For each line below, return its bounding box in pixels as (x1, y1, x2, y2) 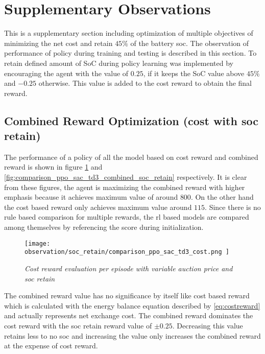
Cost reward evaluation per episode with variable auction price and (25, 263, 233, 273)
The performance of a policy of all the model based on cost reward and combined (4, 151, 258, 162)
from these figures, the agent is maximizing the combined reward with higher (4, 181, 245, 192)
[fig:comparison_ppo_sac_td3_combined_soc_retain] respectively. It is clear (4, 172, 247, 182)
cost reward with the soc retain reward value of (4, 320, 152, 331)
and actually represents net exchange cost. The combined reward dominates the (4, 310, 253, 321)
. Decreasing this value (172, 320, 243, 331)
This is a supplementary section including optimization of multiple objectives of (4, 28, 253, 38)
